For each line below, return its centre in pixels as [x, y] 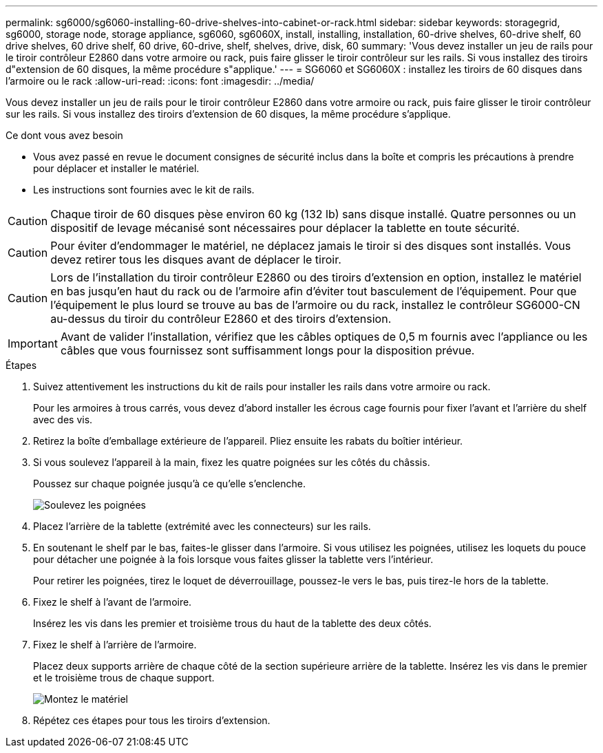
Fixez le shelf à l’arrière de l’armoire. [115, 645]
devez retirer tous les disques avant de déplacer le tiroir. [196, 259]
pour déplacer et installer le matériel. [116, 168]
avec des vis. [63, 420]
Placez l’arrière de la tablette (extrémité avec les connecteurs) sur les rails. [202, 526]
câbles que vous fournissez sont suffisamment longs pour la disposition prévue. [267, 350]
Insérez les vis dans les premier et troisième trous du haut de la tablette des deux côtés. [232, 623]
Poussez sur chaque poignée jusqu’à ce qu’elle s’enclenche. [170, 484]
